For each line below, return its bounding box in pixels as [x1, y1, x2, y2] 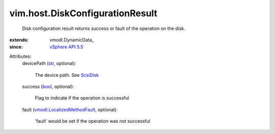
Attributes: [9, 53, 32, 59]
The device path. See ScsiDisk [35, 72, 99, 78]
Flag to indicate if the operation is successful [35, 95, 129, 101]
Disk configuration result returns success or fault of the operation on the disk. [22, 25, 185, 31]
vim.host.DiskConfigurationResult [9, 8, 158, 19]
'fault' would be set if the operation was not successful [35, 118, 150, 124]
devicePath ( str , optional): [22, 60, 76, 66]
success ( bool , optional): [22, 83, 74, 89]
